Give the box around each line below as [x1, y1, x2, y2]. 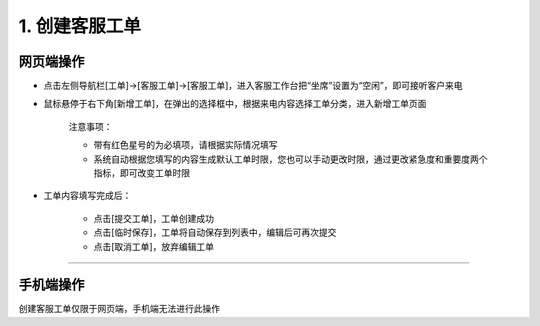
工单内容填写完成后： [43, 190, 132, 202]
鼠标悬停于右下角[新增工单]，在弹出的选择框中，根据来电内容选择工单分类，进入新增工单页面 [43, 98, 427, 110]
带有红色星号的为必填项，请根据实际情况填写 [93, 139, 278, 151]
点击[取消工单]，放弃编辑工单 [93, 240, 215, 252]
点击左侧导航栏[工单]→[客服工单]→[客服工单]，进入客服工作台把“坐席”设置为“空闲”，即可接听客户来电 [43, 80, 464, 92]
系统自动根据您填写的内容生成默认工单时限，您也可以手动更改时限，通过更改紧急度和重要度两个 [93, 153, 488, 165]
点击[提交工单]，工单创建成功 [93, 212, 215, 224]
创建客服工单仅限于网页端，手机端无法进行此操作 [18, 303, 220, 315]
